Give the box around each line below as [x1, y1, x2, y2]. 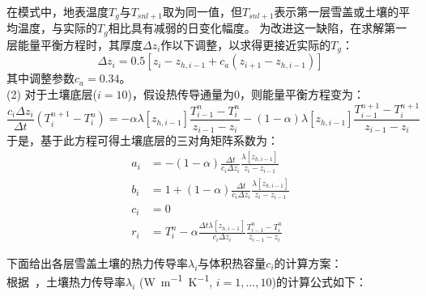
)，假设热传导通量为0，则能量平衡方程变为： [127, 85, 364, 102]
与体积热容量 [198, 254, 266, 271]
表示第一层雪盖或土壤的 [274, 3, 399, 19]
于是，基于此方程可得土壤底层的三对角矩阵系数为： [6, 132, 279, 149]
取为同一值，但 [163, 3, 243, 19]
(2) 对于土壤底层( [6, 85, 97, 102]
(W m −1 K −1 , [139, 271, 213, 290]
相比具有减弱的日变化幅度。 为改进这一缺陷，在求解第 [108, 19, 396, 36]
